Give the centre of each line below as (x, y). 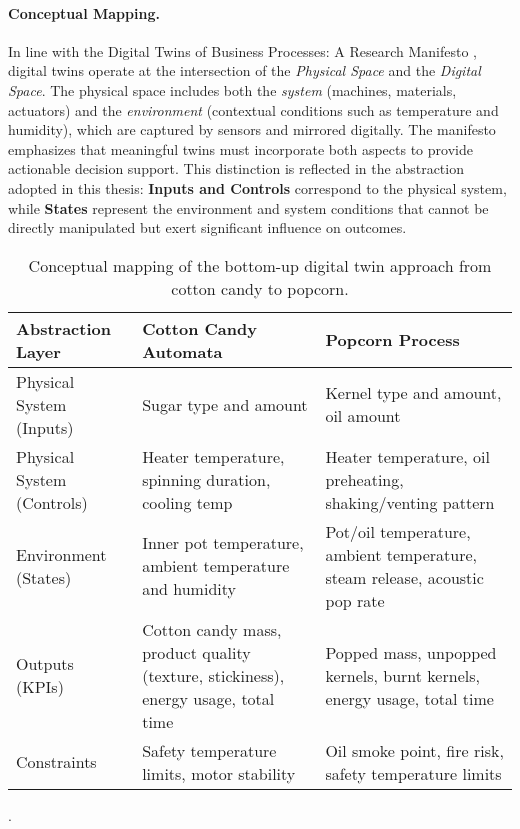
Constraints (56, 762)
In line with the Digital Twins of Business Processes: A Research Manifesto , (242, 50)
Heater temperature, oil (407, 456)
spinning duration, (206, 479)
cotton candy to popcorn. (260, 288)
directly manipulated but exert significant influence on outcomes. (207, 227)
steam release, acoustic (404, 577)
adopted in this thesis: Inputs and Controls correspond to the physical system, (257, 187)
